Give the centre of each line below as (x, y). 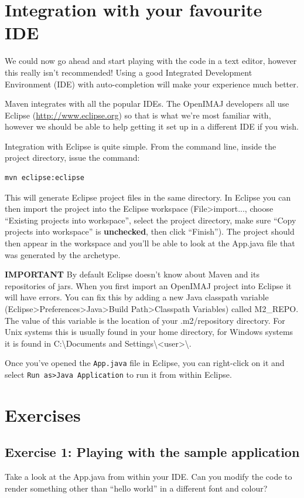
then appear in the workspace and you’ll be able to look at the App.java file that (150, 243)
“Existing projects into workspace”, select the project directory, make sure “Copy (151, 220)
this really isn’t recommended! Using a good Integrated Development (129, 72)
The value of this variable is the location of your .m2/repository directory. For (145, 320)
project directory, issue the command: (72, 157)
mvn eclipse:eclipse (45, 178)
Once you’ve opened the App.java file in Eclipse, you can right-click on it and (145, 363)
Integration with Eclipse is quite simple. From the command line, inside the (141, 146)
